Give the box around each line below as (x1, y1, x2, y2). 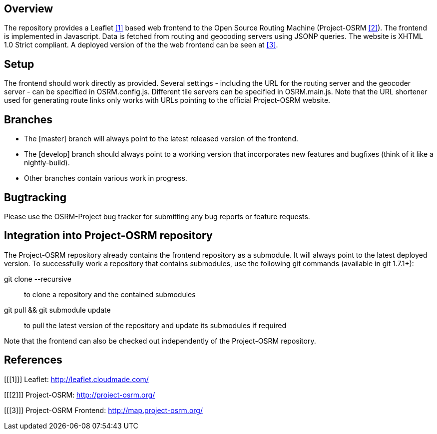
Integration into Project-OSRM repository (4, 229, 213, 242)
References (4, 354, 62, 367)
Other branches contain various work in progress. (24, 174, 187, 183)
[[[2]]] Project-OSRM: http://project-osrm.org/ (4, 390, 155, 399)
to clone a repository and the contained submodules (24, 290, 196, 299)
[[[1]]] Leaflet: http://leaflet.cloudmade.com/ (4, 375, 149, 384)
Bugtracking (4, 191, 66, 204)
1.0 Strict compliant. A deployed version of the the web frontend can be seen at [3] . (4, 40, 278, 49)
